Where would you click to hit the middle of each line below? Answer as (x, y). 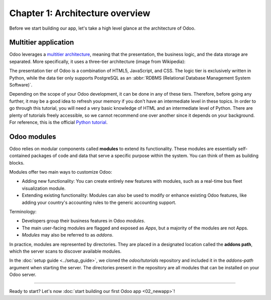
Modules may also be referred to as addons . (68, 235)
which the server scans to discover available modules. (65, 251)
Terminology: (23, 212)
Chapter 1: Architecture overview (80, 13)
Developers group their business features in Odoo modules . (84, 221)
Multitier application (42, 43)
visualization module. (44, 188)
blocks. (17, 163)
